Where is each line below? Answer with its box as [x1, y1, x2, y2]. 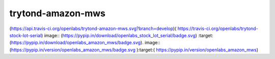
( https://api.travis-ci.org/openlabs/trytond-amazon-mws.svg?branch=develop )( [9, 25, 177, 32]
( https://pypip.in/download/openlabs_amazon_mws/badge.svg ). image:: [9, 40, 160, 46]
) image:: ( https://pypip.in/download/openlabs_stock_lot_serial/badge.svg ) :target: [41, 32, 213, 38]
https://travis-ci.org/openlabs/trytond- [177, 25, 258, 32]
